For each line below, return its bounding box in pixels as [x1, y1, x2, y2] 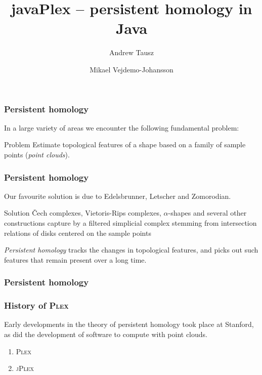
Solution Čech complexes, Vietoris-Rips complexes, [4, 207, 161, 218]
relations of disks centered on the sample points [4, 227, 151, 238]
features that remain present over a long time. [4, 254, 147, 265]
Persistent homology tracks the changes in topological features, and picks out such [4, 244, 258, 255]
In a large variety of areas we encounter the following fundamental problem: [4, 122, 239, 133]
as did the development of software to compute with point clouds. [4, 329, 207, 340]
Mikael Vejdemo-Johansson [90, 64, 173, 74]
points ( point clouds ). [4, 149, 70, 159]
